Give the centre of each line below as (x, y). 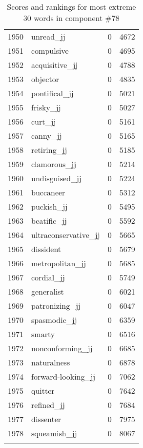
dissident (46, 249)
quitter (43, 391)
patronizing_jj (56, 306)
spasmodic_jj (54, 320)
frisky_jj (46, 107)
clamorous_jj (54, 164)
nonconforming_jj (62, 348)
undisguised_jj (56, 178)
